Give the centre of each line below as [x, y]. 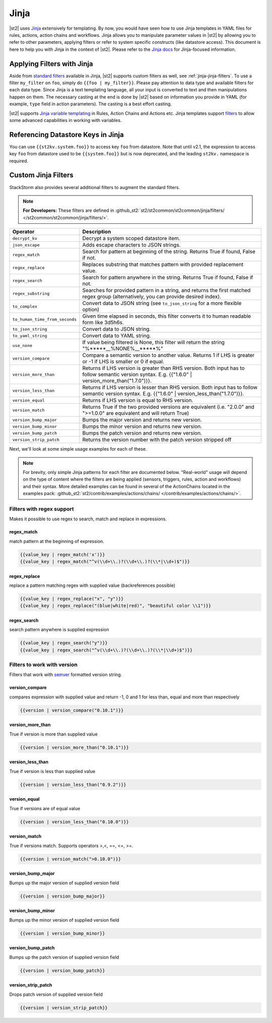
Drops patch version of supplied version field [56, 994]
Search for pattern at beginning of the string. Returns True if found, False [169, 252]
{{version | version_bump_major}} [62, 896]
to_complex [25, 306]
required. [19, 161]
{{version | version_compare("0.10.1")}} [72, 710]
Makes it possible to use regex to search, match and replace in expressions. [88, 519]
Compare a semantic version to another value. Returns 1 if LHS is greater [168, 355]
